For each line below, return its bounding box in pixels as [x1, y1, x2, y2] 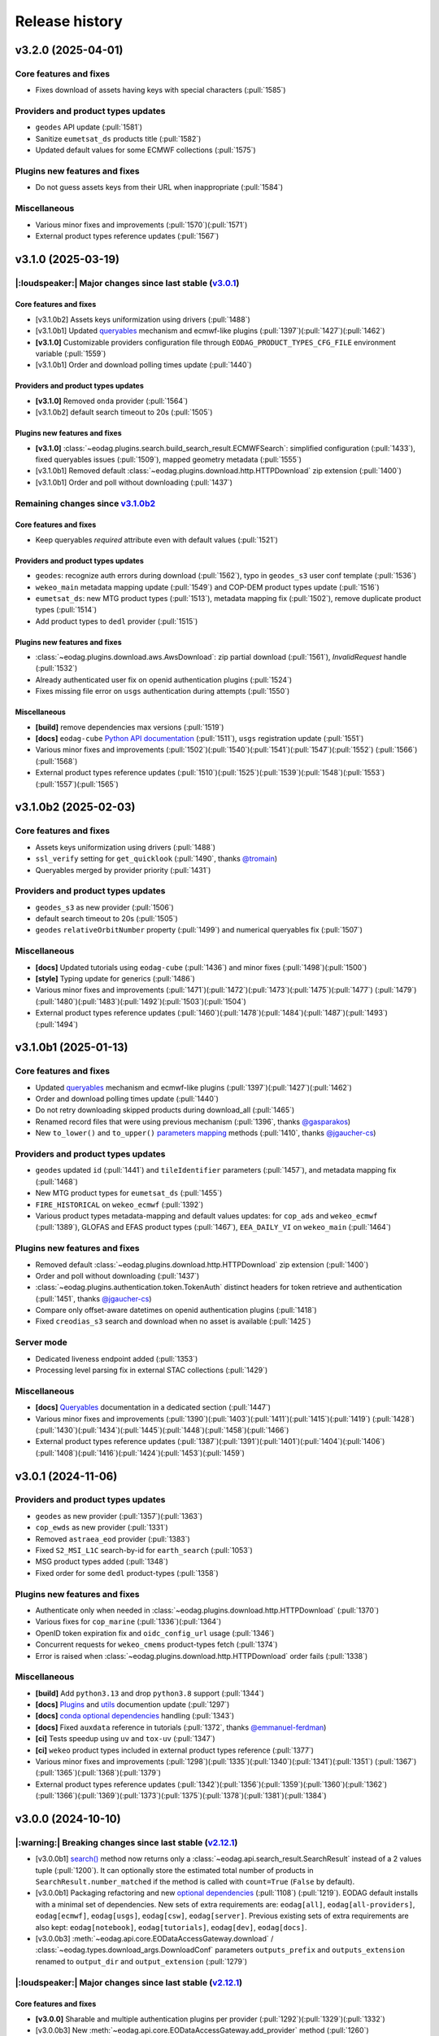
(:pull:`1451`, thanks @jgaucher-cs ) [35, 1293, 152, 1303]
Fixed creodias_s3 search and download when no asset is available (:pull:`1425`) [35, 1316, 311, 1327]
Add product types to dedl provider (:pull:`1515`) [35, 616, 198, 626]
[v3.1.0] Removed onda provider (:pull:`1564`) [35, 396, 189, 406]
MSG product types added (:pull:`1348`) [35, 1556, 168, 1567]
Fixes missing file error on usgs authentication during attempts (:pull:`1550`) [35, 687, 290, 696]
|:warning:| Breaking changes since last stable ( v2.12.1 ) [15, 1836, 238, 1848]
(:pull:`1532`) [35, 664, 78, 674]
